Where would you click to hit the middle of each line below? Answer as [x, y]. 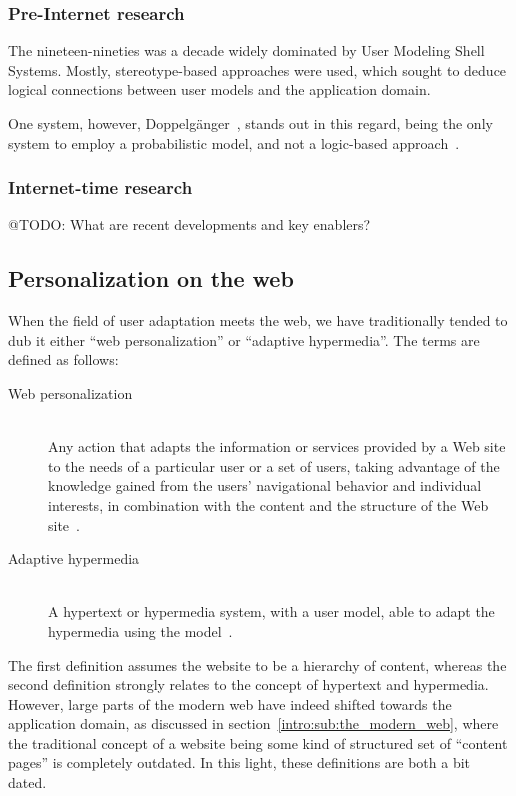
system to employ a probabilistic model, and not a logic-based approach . [234, 142]
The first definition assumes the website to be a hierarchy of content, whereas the [257, 664]
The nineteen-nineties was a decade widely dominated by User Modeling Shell [246, 50]
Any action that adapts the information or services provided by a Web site [277, 446]
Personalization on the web [151, 278]
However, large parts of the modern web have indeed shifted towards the [230, 703]
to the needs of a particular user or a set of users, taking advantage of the [274, 465]
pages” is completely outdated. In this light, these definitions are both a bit [239, 762]
